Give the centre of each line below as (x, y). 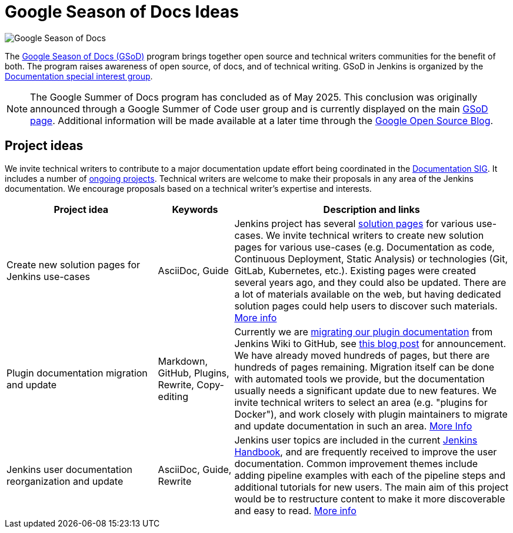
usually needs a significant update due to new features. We (365, 390)
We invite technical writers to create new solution (375, 235)
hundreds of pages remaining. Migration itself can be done (364, 367)
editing (173, 396)
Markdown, (183, 361)
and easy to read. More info (295, 510)
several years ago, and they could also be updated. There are (370, 282)
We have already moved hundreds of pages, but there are (362, 355)
